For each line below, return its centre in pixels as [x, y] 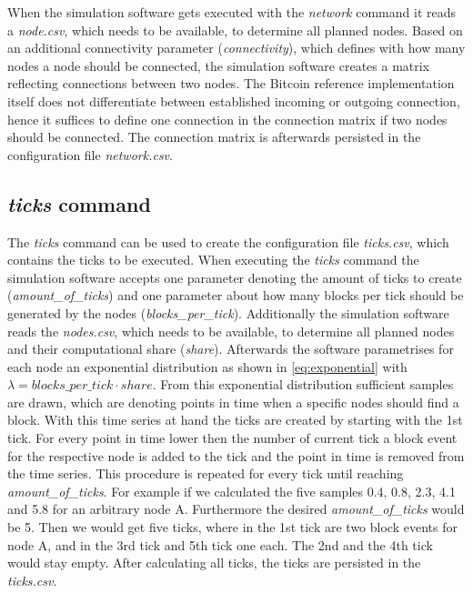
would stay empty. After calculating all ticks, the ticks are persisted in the [214, 563]
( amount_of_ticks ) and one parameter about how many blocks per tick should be [236, 295]
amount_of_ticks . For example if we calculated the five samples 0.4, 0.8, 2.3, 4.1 [231, 491]
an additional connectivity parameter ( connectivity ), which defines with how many [236, 48]
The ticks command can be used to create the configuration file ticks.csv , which [228, 241]
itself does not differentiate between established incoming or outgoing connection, [234, 101]
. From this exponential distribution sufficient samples [303, 384]
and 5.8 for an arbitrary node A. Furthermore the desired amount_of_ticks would [236, 509]
